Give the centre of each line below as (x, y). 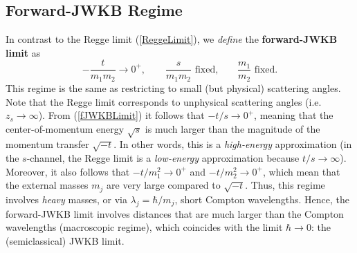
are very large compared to (164, 185)
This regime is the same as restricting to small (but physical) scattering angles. (173, 87)
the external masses (47, 185)
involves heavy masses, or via (66, 199)
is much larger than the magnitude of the (232, 128)
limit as (23, 52)
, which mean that (301, 171)
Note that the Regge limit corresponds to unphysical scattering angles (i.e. (164, 101)
